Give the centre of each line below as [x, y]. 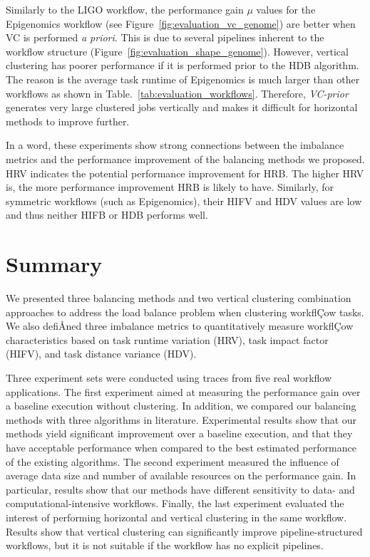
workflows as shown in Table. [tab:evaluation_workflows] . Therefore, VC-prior [177, 93]
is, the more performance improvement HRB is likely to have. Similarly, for [170, 187]
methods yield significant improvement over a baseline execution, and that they [179, 433]
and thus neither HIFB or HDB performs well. [107, 215]
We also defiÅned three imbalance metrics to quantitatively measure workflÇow [180, 326]
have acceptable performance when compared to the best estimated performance [181, 447]
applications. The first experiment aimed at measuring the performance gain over [183, 391]
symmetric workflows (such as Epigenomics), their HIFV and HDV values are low [184, 201]
